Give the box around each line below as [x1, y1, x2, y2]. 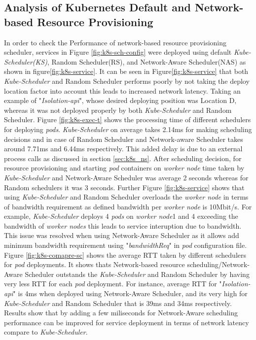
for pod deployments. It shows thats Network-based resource [4, 259, 185, 270]
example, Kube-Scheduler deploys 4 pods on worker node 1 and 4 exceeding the [4, 211, 238, 221]
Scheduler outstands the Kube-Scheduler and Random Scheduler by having [25, 269, 250, 279]
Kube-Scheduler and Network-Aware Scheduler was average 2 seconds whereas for [4, 172, 249, 182]
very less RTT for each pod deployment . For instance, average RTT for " [4, 278, 222, 289]
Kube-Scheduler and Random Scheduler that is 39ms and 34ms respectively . [4, 298, 232, 308]
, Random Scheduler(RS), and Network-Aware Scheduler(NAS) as [47, 56, 246, 67]
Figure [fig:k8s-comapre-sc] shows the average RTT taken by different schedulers [4, 249, 246, 260]
